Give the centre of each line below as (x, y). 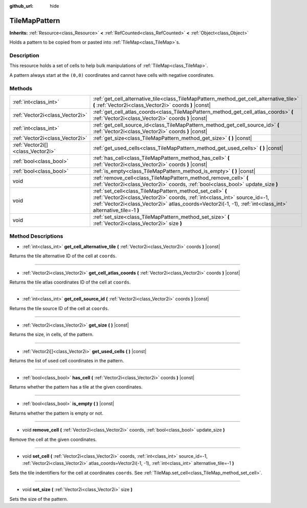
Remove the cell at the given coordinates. (53, 439)
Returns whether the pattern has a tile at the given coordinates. (76, 387)
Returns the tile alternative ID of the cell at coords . (63, 256)
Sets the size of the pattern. (39, 499)
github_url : (21, 6)
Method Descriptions (36, 236)
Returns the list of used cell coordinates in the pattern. (67, 361)
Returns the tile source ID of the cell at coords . (59, 308)
